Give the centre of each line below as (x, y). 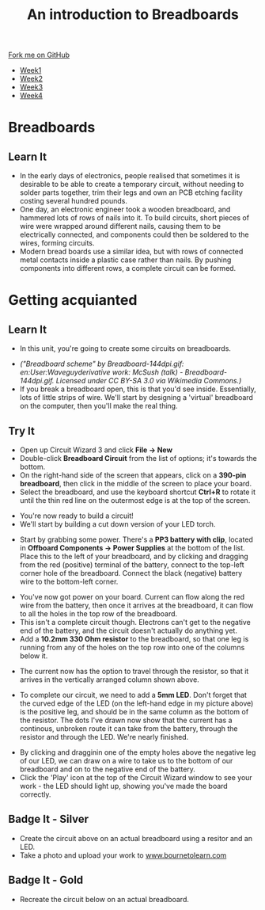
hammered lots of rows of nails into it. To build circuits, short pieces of (134, 218)
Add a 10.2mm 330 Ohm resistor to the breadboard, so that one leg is (134, 639)
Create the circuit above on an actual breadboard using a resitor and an (136, 838)
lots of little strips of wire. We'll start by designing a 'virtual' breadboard (136, 398)
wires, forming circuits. (57, 243)
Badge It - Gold (46, 880)
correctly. (35, 794)
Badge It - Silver (49, 819)
